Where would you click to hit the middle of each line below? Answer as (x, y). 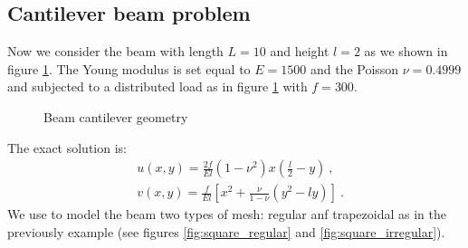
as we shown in (406, 51)
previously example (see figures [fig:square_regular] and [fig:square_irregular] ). (226, 231)
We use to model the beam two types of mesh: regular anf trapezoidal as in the (227, 214)
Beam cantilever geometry (116, 116)
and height (300, 51)
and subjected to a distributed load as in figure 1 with (158, 86)
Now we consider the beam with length (115, 51)
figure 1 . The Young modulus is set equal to (129, 68)
